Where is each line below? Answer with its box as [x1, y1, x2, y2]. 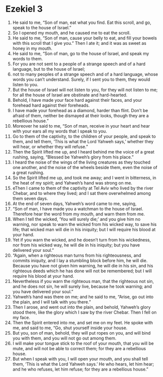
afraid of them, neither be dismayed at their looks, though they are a [12, 113, 149, 118]
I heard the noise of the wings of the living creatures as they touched [12, 159, 151, 165]
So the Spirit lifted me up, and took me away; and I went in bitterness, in [12, 174, 157, 181]
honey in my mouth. [12, 45, 52, 51]
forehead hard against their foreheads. [12, 102, 90, 108]
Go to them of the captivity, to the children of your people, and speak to [12, 133, 156, 139]
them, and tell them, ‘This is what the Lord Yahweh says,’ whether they [12, 138, 154, 144]
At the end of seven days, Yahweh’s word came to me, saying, [12, 201, 137, 207]
